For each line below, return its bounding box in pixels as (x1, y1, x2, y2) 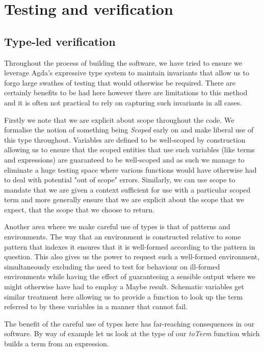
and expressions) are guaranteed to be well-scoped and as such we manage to (4, 154, 245, 165)
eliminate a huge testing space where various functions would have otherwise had (4, 164, 257, 175)
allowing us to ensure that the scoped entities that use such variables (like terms (4, 144, 255, 155)
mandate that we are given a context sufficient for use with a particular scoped (4, 184, 251, 195)
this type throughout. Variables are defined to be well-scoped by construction (4, 134, 246, 145)
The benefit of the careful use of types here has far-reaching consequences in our (4, 318, 255, 329)
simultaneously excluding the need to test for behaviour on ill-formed (4, 261, 220, 272)
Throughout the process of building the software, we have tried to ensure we (4, 57, 243, 68)
